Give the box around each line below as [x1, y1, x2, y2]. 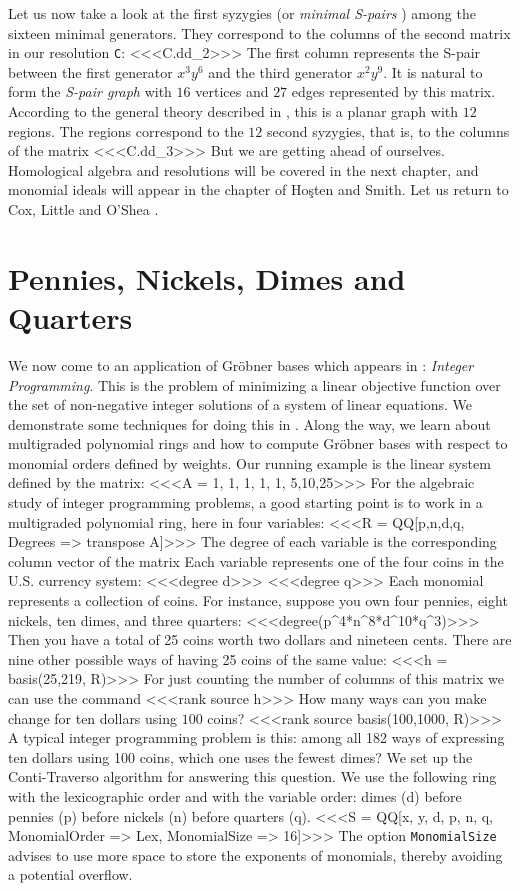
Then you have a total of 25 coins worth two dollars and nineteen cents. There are [8, 629, 512, 650]
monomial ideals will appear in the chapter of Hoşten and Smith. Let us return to [8, 179, 509, 200]
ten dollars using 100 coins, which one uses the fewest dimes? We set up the [8, 746, 473, 767]
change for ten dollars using [8, 707, 178, 728]
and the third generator [208, 61, 353, 82]
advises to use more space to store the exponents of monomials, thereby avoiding [8, 844, 503, 865]
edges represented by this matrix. [291, 81, 496, 102]
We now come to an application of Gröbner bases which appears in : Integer [8, 354, 474, 375]
